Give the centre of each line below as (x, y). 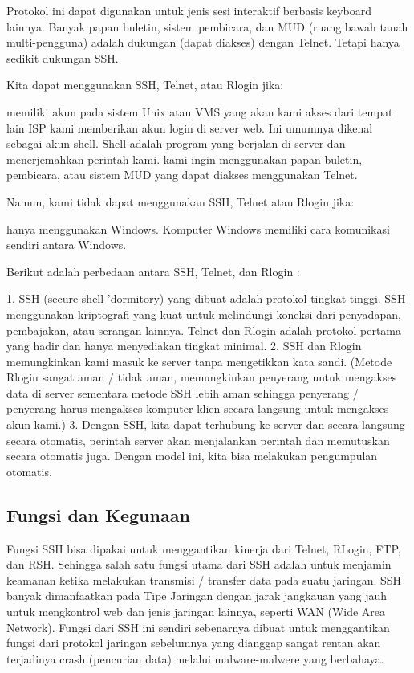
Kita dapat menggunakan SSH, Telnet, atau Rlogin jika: (145, 85)
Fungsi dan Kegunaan (98, 514)
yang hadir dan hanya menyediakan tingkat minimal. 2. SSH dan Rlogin (184, 346)
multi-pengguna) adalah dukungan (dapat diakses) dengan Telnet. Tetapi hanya (203, 42)
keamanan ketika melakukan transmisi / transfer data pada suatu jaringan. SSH (204, 579)
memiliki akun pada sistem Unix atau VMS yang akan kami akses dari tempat (200, 111)
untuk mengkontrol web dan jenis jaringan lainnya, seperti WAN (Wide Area (196, 612)
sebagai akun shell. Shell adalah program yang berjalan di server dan (176, 143)
